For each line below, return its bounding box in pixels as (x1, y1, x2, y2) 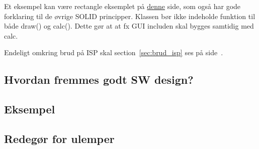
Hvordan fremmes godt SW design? (4, 72, 194, 87)
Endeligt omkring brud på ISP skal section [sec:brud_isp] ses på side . (4, 47, 223, 58)
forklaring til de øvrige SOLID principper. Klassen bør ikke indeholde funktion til (4, 11, 255, 21)
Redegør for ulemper (4, 130, 115, 146)
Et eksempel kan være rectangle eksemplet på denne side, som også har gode (4, 1, 241, 11)
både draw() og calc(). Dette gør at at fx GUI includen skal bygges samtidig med (4, 21, 254, 31)
